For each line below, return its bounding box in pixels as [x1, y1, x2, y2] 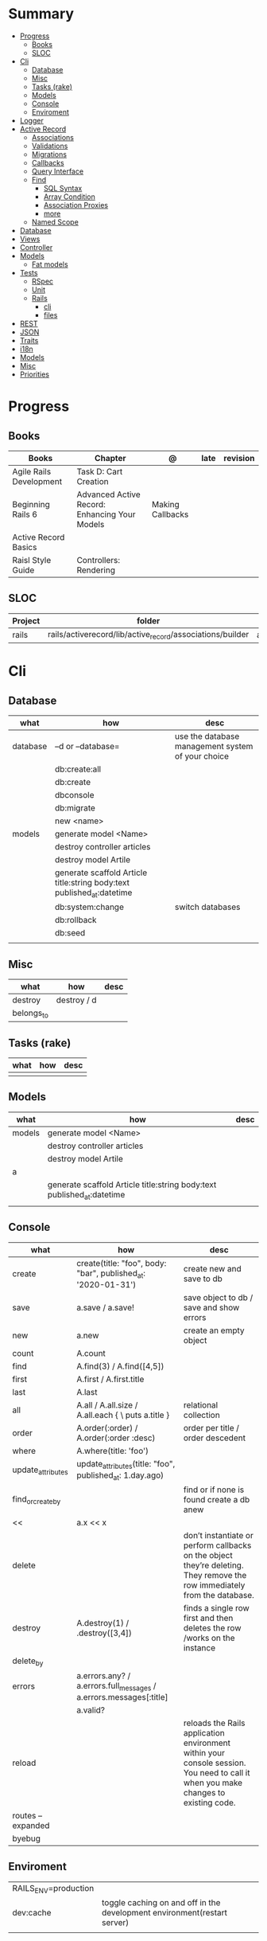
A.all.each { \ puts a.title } [76, 1409, 170, 1420]
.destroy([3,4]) [76, 1627, 133, 1638]
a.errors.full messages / [76, 1680, 157, 1693]
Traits [19, 335, 39, 345]
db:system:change [54, 901, 125, 912]
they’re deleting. [183, 1560, 244, 1571]
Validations [31, 141, 68, 150]
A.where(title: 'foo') [76, 1445, 149, 1456]
